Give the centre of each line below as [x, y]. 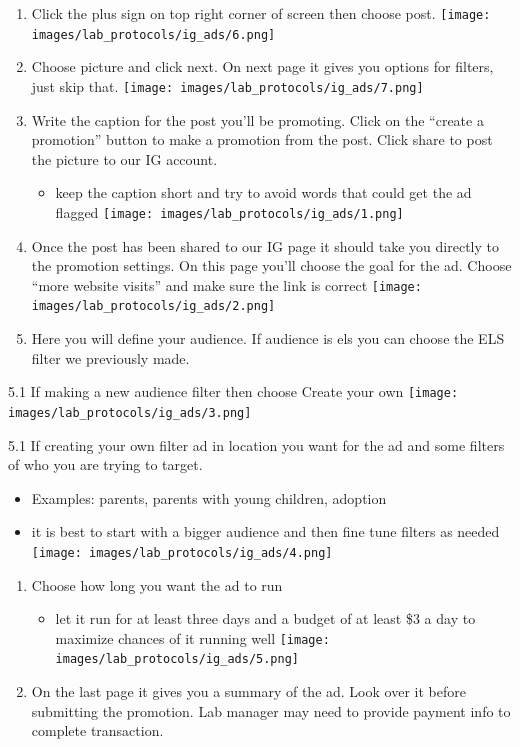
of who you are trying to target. [105, 464]
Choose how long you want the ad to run [157, 584]
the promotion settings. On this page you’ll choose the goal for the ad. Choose [271, 265]
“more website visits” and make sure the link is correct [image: [226, 284]
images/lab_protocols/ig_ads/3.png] [130, 412]
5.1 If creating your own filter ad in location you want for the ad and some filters [256, 444]
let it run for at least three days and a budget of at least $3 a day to [265, 618]
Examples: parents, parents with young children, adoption [209, 497]
